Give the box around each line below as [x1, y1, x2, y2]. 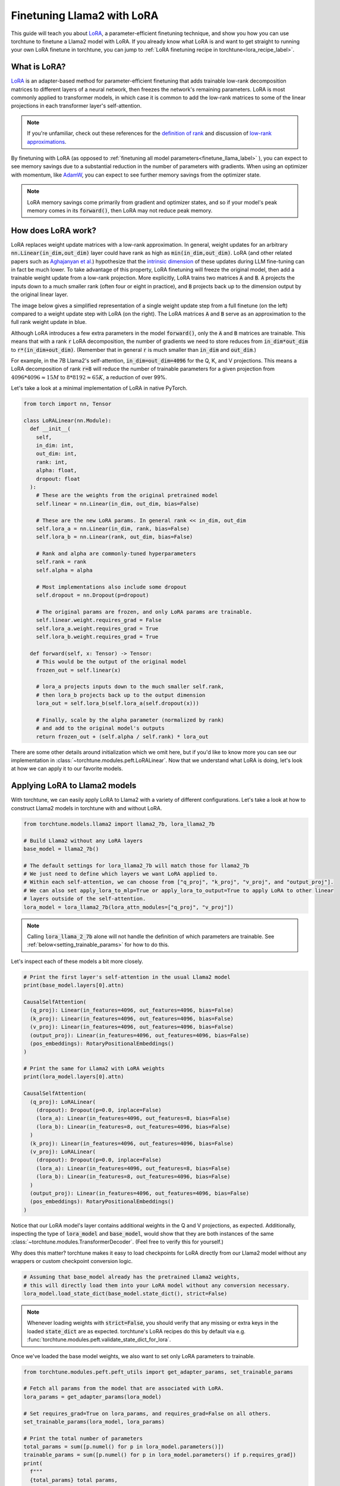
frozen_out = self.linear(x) [36, 666, 121, 673]
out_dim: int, [36, 451, 77, 457]
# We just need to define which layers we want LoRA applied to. [23, 871, 218, 877]
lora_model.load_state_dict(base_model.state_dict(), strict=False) [23, 1290, 228, 1297]
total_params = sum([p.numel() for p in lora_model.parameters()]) [23, 1443, 225, 1450]
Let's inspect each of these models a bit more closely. [11, 958, 144, 965]
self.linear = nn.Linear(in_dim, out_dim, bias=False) [36, 500, 199, 507]
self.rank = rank [36, 559, 87, 565]
